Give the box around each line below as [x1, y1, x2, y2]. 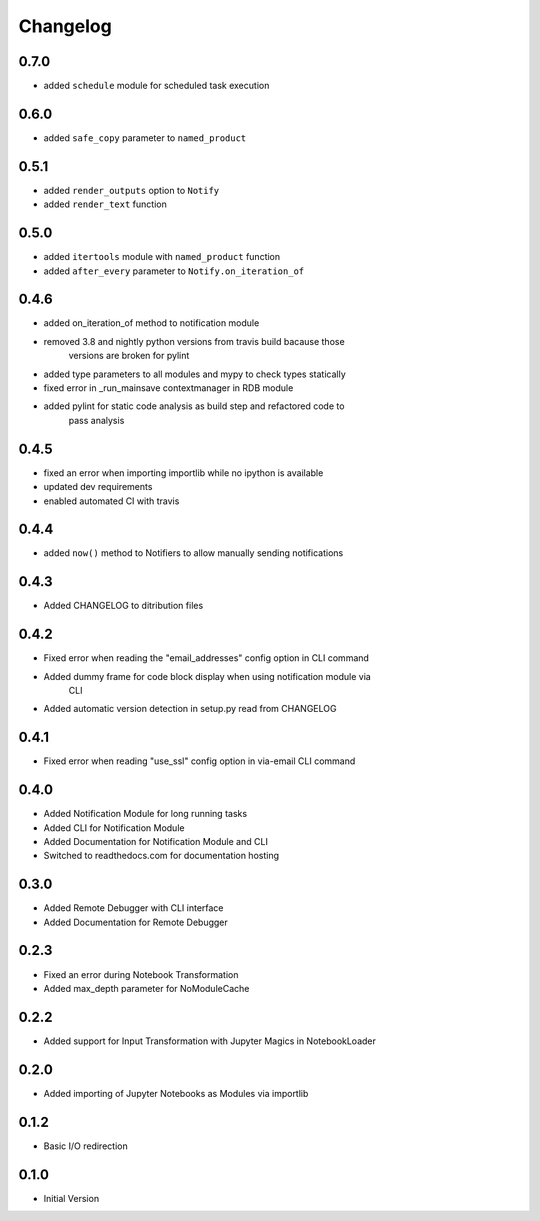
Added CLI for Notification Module [43, 821, 185, 834]
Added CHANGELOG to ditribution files [43, 600, 204, 612]
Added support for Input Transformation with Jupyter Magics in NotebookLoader [43, 1035, 377, 1047]
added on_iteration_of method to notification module [43, 317, 260, 329]
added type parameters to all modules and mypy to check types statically [43, 368, 347, 380]
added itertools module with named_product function [43, 251, 281, 263]
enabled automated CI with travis [43, 495, 180, 507]
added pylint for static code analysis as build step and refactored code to [43, 400, 345, 412]
